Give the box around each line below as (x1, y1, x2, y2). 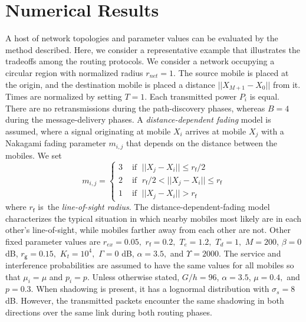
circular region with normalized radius (5, 66, 143, 78)
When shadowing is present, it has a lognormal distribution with (36, 282, 269, 295)
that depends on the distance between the (126, 137, 278, 149)
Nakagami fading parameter (5, 137, 106, 149)
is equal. (249, 90, 279, 102)
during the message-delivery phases (5, 113, 132, 126)
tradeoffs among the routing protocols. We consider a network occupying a (5, 55, 275, 67)
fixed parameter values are (5, 235, 101, 247)
